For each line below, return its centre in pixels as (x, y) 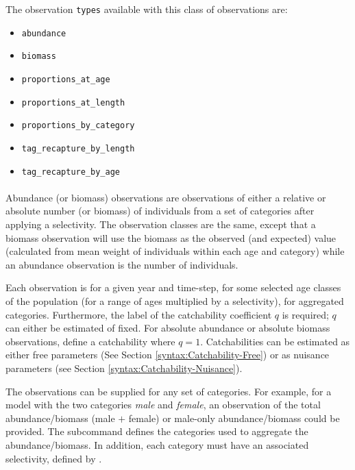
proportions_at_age (66, 79)
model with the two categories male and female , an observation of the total (163, 405)
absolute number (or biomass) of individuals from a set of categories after (160, 211)
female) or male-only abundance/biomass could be (234, 418)
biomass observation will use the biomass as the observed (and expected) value (171, 237)
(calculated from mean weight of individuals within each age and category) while (175, 251)
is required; (305, 314)
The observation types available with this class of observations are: (147, 9)
